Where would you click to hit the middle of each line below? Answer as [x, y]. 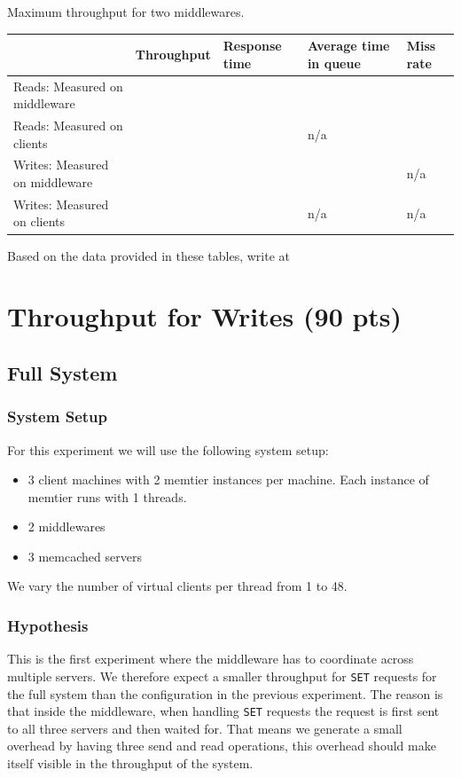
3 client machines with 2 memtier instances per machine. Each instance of [228, 479]
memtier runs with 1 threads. [107, 496]
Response [252, 46]
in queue [334, 63]
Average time [348, 46]
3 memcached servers [85, 556]
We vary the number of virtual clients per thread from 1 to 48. [177, 586]
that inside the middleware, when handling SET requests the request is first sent [223, 711]
